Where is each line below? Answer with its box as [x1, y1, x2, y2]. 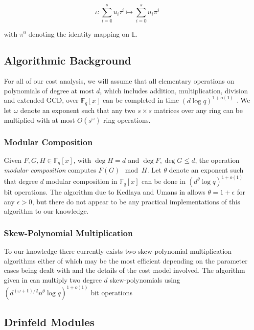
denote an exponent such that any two [20, 105, 136, 115]
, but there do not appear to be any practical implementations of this [32, 196, 240, 206]
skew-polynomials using [110, 275, 180, 285]
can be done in [141, 176, 186, 186]
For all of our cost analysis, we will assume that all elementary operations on [4, 75, 234, 86]
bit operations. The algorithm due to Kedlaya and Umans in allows [4, 187, 206, 197]
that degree [4, 176, 38, 186]
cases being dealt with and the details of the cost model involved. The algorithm [4, 265, 245, 275]
